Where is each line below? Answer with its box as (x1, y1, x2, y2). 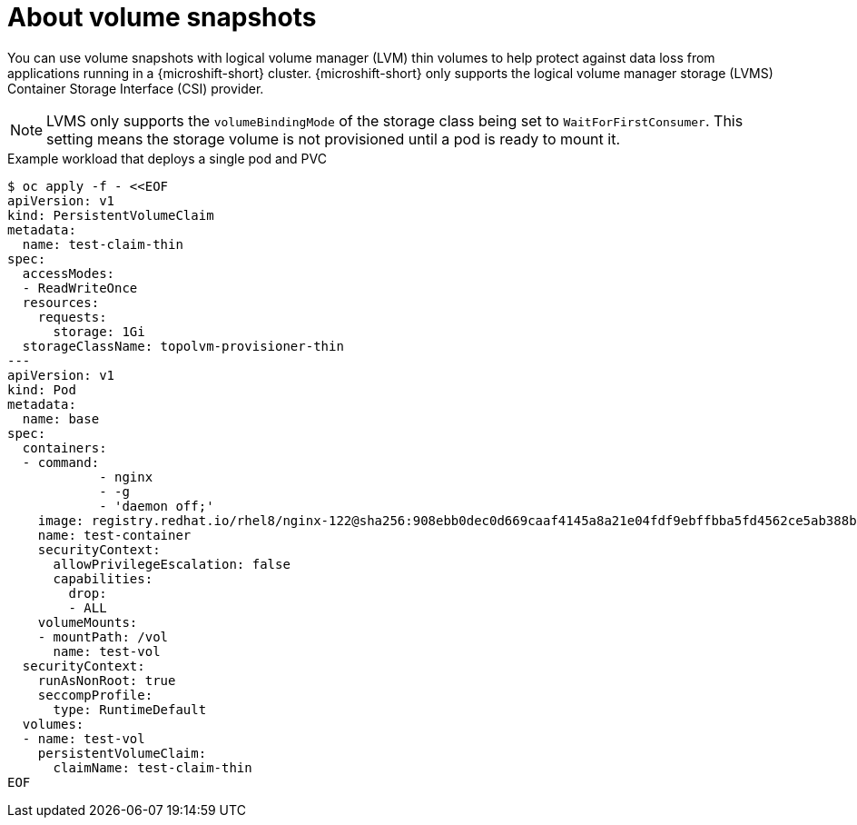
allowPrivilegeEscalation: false (53, 556, 291, 572)
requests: (37, 309, 107, 324)
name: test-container (37, 527, 192, 542)
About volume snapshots (7, 2, 317, 33)
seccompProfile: (37, 687, 153, 702)
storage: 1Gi (53, 323, 145, 339)
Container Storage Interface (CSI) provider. (7, 80, 264, 96)
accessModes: (22, 265, 115, 281)
